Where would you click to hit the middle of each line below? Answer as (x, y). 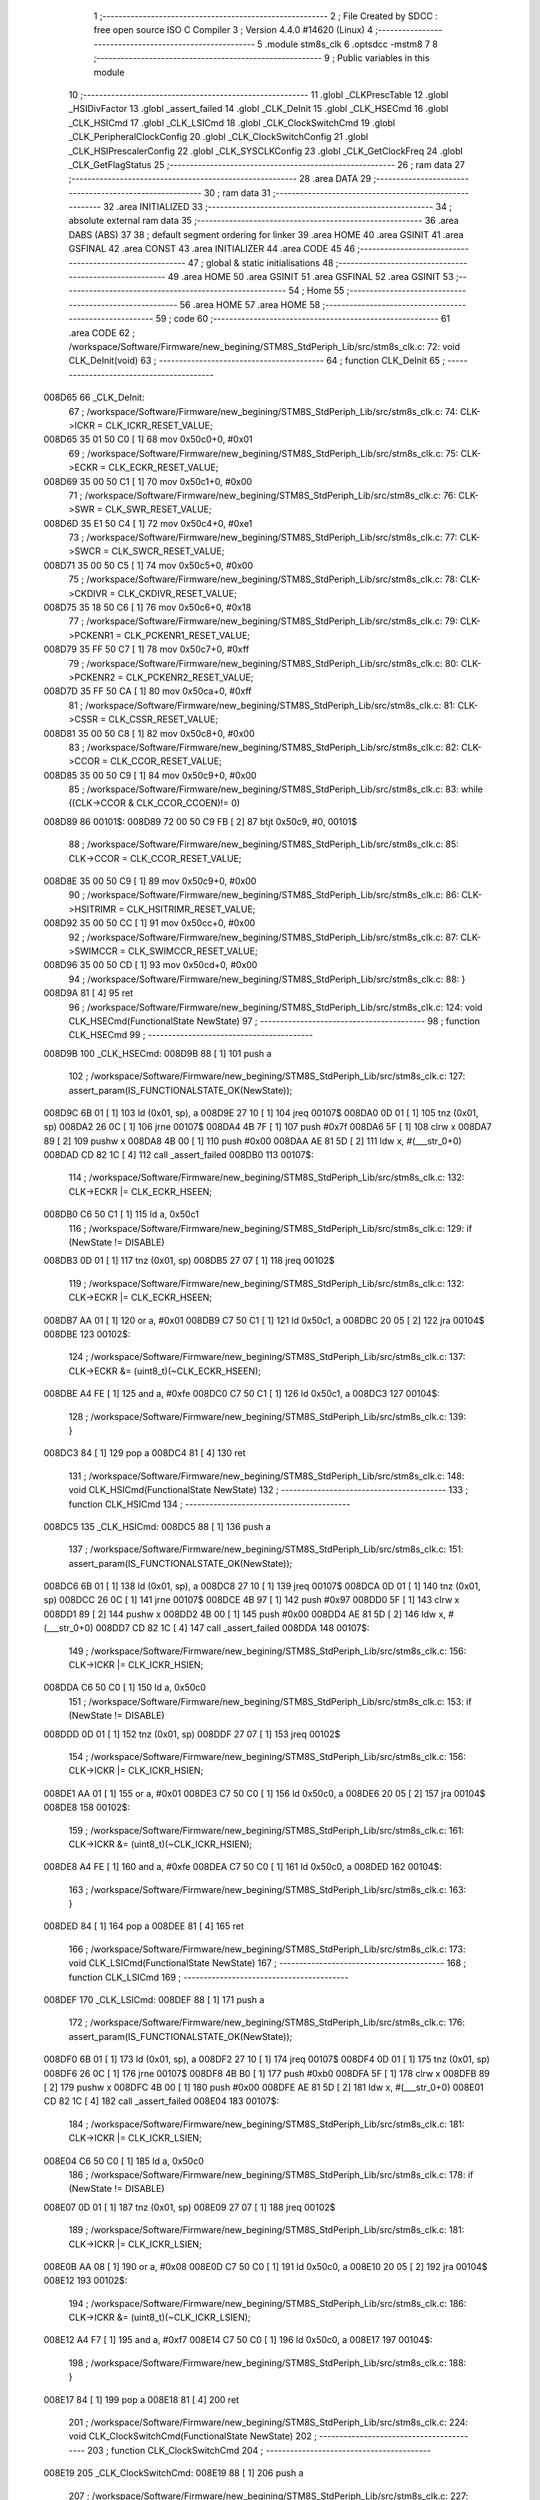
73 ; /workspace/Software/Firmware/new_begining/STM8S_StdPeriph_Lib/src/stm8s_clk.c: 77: (263, 537)
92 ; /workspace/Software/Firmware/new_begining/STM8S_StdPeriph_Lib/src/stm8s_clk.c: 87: (263, 937)
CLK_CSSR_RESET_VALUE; (163, 719)
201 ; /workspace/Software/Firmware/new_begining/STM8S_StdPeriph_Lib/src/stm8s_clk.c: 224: (268, 2422)
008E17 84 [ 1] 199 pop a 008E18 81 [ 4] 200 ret (141, 2399)
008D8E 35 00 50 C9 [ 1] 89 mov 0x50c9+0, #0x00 (150, 881)
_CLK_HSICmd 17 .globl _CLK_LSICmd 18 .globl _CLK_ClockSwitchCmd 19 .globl (231, 122)
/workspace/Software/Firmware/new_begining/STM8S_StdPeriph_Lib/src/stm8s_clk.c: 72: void (264, 346)
